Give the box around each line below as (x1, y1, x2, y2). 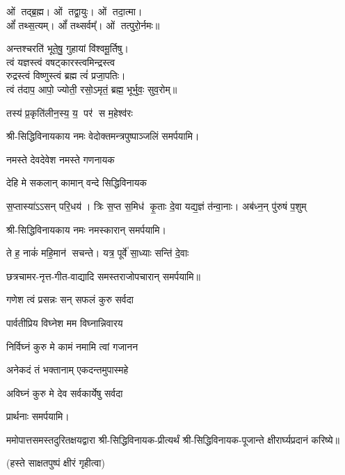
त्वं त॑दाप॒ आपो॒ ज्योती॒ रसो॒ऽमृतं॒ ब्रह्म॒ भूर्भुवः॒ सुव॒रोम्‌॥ (6, 81, 177, 96)
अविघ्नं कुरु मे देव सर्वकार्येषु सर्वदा (6, 385, 123, 400)
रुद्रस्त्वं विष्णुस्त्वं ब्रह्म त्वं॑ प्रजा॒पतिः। (6, 68, 126, 83)
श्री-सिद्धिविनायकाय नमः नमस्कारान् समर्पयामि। (6, 222, 166, 236)
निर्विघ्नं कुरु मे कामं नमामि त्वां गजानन (6, 339, 138, 353)
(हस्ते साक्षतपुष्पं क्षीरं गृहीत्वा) (6, 456, 105, 470)
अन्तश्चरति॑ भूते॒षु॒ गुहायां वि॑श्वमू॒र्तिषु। (6, 41, 129, 56)
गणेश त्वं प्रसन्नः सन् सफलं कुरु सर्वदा (6, 292, 134, 307)
